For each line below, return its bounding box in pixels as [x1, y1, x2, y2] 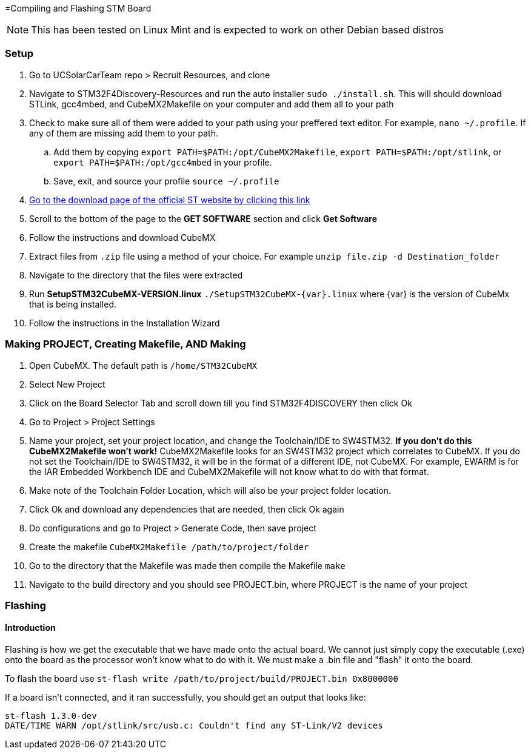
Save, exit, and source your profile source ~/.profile [53, 175, 279, 186]
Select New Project [29, 379, 105, 389]
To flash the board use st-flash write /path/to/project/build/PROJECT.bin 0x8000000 [5, 673, 398, 684]
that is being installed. [29, 298, 116, 309]
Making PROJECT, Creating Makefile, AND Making [5, 338, 246, 351]
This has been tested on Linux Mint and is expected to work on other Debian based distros [31, 24, 444, 36]
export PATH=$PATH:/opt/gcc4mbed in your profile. [53, 157, 272, 167]
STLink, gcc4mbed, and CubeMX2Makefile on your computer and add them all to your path [29, 98, 394, 109]
